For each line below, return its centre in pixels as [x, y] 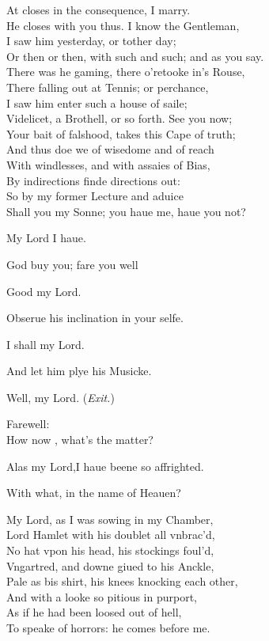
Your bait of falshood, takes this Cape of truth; [121, 133]
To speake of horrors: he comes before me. [108, 628]
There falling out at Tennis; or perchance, [108, 87]
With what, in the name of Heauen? [94, 493]
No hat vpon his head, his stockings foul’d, [110, 550]
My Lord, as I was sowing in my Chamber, [110, 519]
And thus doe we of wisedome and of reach [110, 149]
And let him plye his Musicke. [79, 371]
